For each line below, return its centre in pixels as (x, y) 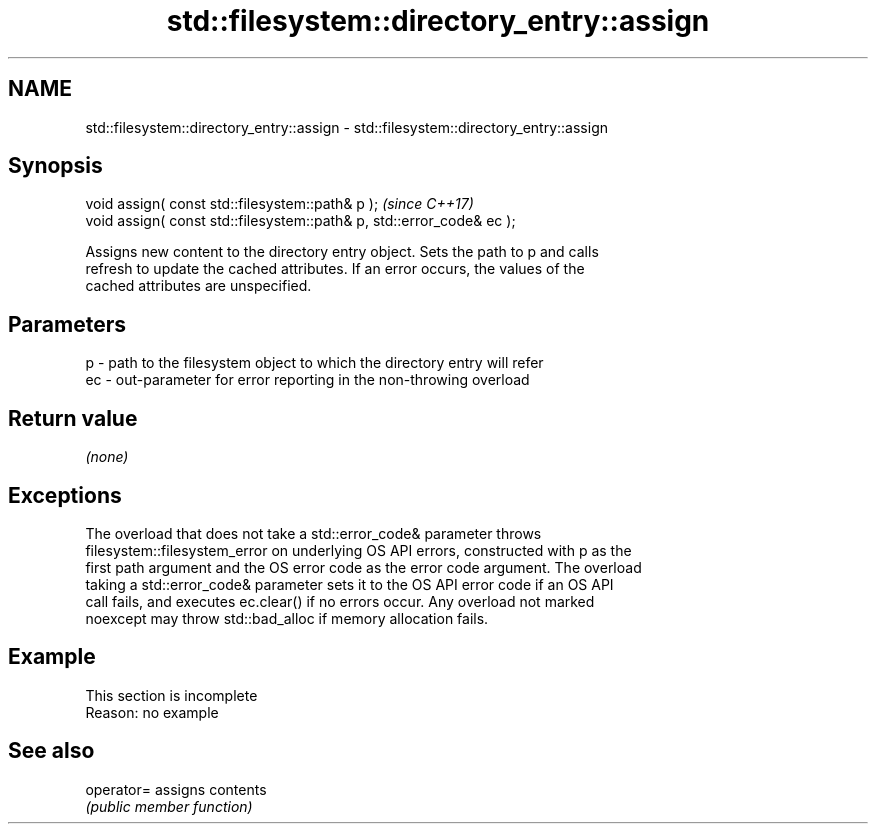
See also (51, 751)
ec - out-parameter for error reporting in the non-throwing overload (307, 380)
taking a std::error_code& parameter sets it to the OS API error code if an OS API (349, 584)
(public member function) (169, 806)
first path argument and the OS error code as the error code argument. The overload (363, 567)
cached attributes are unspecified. (198, 286)
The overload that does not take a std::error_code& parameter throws (313, 533)
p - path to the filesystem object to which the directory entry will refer (314, 363)
